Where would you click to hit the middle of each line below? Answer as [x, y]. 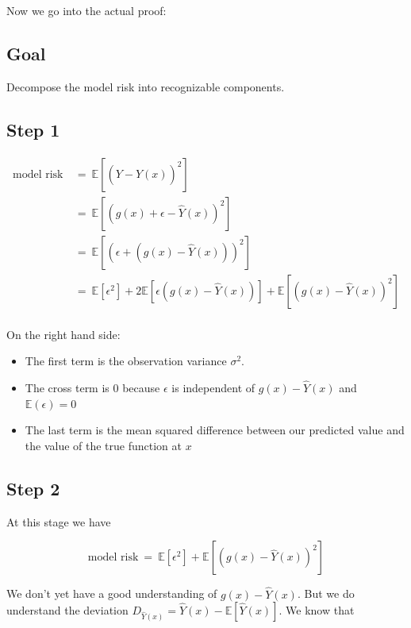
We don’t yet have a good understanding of [112, 593]
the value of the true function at [104, 445]
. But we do [326, 593]
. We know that [317, 610]
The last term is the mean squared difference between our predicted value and [215, 430]
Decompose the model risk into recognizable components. [146, 86]
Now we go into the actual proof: [86, 10]
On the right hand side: [63, 334]
